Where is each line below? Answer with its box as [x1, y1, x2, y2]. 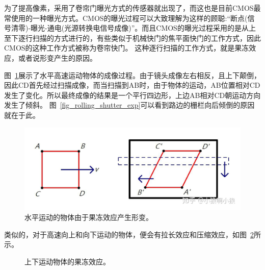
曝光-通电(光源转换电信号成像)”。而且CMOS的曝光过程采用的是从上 [31, 22, 256, 33]
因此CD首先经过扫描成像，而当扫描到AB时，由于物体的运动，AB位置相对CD [4, 80, 260, 90]
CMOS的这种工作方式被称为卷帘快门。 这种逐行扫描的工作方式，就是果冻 [4, 42, 249, 53]
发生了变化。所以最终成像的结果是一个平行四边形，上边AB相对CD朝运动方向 [4, 89, 261, 100]
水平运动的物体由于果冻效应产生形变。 [24, 212, 153, 223]
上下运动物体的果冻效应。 [24, 256, 110, 266]
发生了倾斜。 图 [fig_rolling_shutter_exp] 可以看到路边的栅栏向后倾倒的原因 [4, 100, 255, 110]
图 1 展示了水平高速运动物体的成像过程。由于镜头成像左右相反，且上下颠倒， [4, 69, 261, 80]
